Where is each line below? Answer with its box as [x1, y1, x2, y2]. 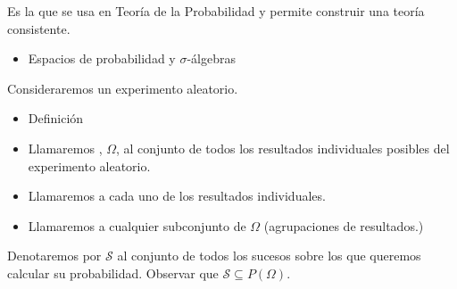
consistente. [7, 19, 71, 37]
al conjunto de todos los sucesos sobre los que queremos [117, 246, 421, 265]
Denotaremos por [7, 246, 102, 265]
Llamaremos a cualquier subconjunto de [28, 216, 246, 235]
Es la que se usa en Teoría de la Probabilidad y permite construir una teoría [7, 2, 425, 20]
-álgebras [187, 49, 236, 68]
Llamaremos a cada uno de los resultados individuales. [28, 186, 326, 205]
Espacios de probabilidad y [28, 49, 176, 68]
